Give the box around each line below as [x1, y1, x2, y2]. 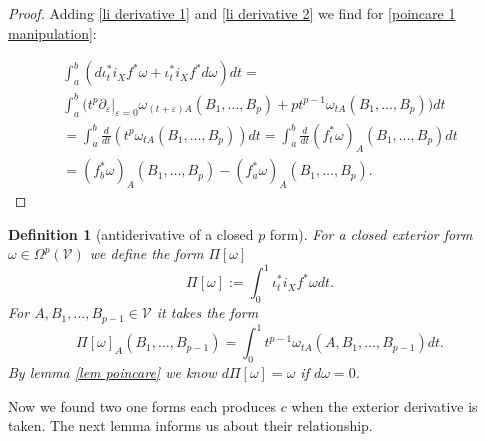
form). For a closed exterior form [269, 223, 473, 244]
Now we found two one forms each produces [8, 395, 277, 416]
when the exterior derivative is [291, 395, 478, 416]
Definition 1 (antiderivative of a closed [8, 223, 254, 244]
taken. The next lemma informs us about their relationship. [8, 415, 373, 436]
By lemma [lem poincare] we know [8, 362, 217, 383]
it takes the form [156, 302, 259, 323]
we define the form [89, 243, 204, 264]
